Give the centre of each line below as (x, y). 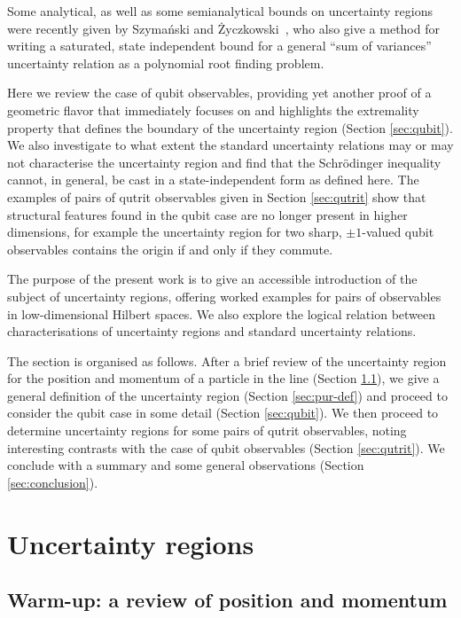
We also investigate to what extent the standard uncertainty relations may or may (230, 145)
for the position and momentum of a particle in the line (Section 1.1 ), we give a (223, 378)
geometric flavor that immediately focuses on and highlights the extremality (213, 110)
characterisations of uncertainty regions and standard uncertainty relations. (212, 331)
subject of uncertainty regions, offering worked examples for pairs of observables (224, 296)
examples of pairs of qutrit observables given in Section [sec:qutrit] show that (217, 196)
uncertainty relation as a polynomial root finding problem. (166, 63)
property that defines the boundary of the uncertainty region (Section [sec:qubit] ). (230, 127)
